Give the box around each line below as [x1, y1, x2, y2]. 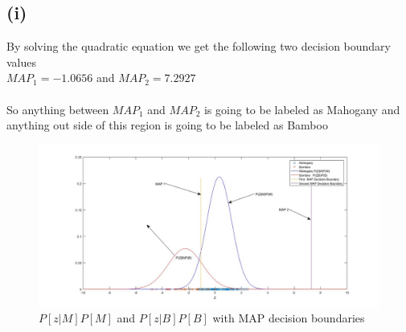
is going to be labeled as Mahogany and [203, 100, 400, 117]
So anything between [6, 100, 109, 117]
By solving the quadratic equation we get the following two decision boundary [6, 38, 392, 55]
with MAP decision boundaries [212, 309, 365, 326]
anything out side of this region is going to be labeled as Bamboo [6, 117, 328, 133]
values [6, 53, 37, 70]
